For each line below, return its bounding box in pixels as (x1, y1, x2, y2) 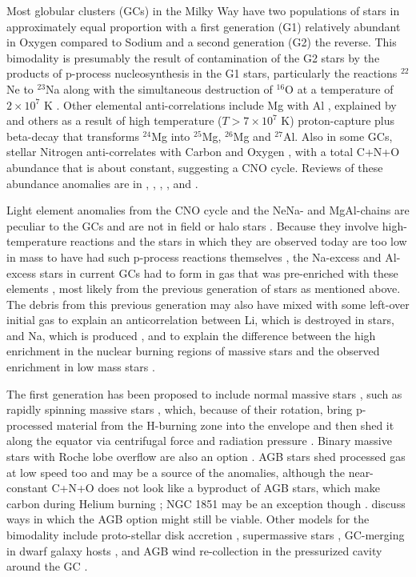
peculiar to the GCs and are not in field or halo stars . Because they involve (6, 217, 379, 234)
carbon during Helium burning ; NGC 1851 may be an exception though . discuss (6, 495, 406, 511)
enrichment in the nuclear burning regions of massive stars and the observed (6, 343, 380, 359)
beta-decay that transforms (6, 127, 139, 144)
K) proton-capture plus (281, 112, 394, 129)
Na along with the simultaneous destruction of (46, 80, 273, 97)
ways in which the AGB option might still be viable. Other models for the (6, 511, 370, 527)
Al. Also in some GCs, (282, 127, 393, 144)
